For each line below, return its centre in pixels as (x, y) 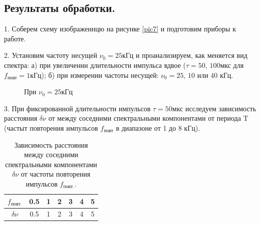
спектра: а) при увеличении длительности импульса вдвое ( (95, 65)
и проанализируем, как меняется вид (191, 55)
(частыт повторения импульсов (51, 127)
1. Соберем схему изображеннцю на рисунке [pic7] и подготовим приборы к (120, 29)
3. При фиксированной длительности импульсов (77, 108)
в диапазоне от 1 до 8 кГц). (158, 127)
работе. (15, 38)
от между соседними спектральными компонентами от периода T (148, 118)
